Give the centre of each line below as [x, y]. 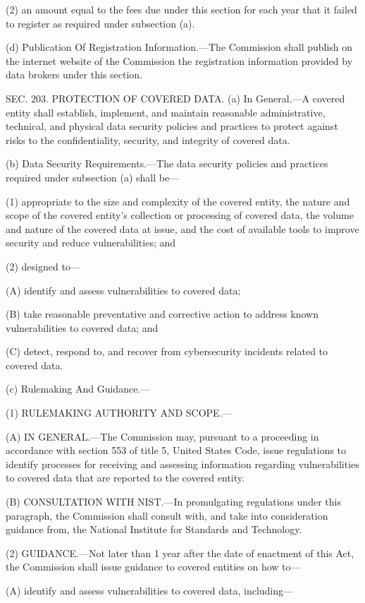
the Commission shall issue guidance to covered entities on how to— [153, 567]
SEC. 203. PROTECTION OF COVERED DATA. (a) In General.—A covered [175, 98]
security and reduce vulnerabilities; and [91, 243]
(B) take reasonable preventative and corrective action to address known [162, 314]
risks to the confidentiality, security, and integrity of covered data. [148, 139]
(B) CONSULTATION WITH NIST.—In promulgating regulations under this [173, 502]
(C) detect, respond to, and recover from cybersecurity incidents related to [167, 351]
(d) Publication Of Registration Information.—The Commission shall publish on [179, 47]
